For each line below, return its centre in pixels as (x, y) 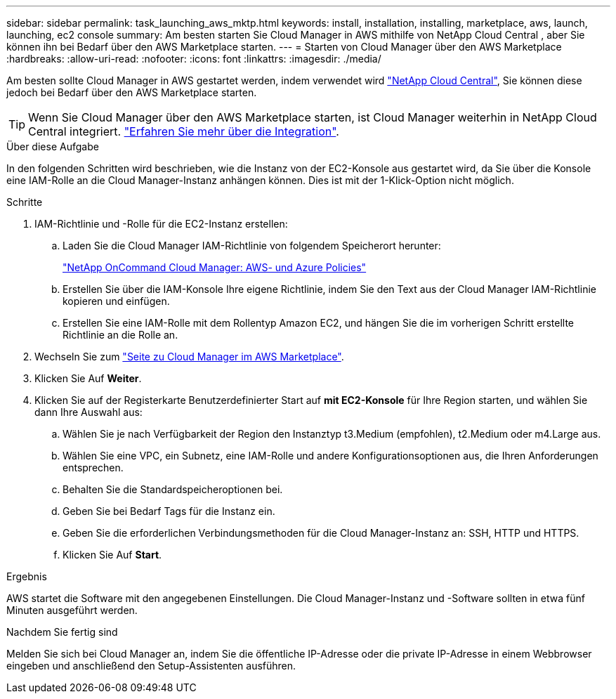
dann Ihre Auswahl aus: (89, 412)
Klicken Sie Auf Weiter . (88, 378)
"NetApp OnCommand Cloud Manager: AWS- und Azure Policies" (215, 267)
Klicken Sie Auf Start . (112, 555)
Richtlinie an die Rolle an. (120, 335)
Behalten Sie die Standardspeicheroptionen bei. (173, 489)
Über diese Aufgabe (53, 146)
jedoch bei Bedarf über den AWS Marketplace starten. (132, 92)
